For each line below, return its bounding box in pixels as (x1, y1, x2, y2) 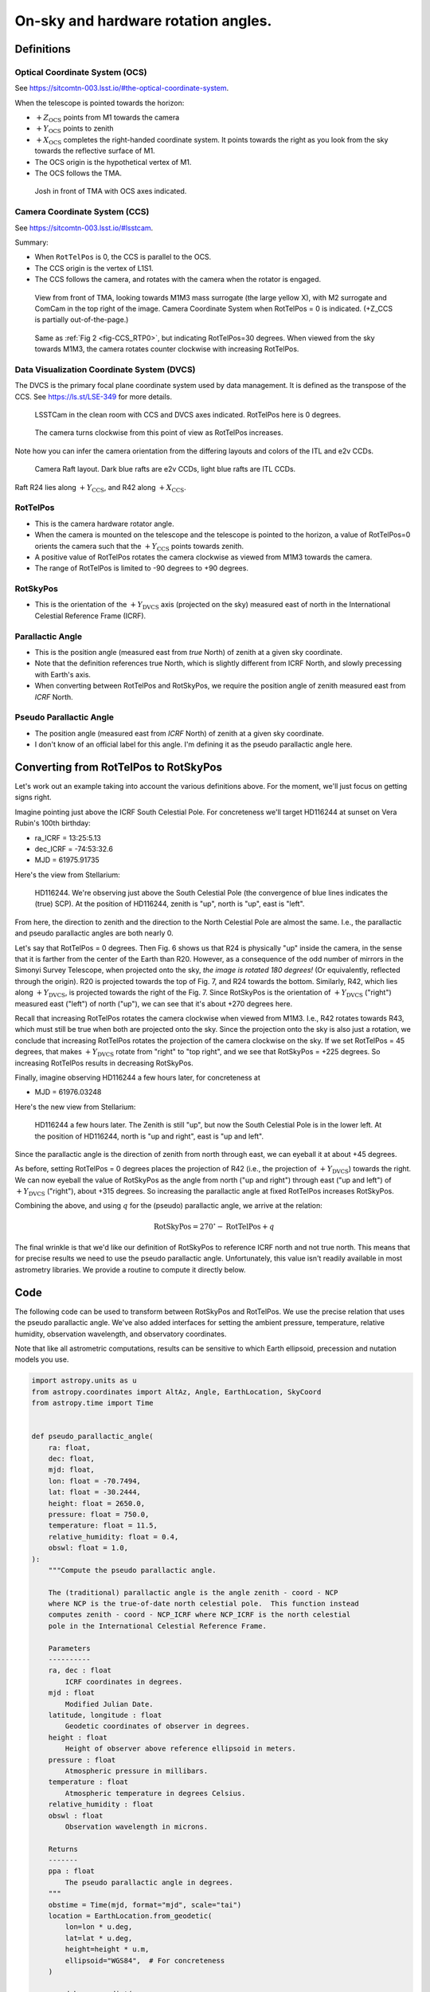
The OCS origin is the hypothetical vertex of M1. (34, 157, 192, 167)
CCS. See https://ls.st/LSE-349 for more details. (14, 391, 173, 402)
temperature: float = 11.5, (48, 1521, 158, 1530)
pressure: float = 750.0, (48, 1510, 150, 1519)
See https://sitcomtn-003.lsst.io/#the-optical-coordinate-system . (14, 84, 229, 93)
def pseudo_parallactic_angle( (31, 1432, 154, 1441)
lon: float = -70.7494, (48, 1476, 141, 1485)
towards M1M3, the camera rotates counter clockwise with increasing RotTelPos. (34, 344, 299, 354)
